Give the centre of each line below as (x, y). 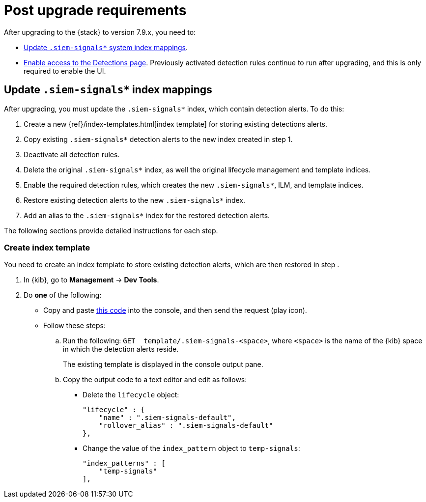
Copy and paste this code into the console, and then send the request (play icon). (175, 310)
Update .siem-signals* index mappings (108, 90)
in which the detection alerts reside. (121, 349)
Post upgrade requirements (95, 10)
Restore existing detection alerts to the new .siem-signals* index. (134, 200)
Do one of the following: (63, 295)
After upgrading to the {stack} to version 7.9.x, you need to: (100, 32)
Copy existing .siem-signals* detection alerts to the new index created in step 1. (158, 139)
